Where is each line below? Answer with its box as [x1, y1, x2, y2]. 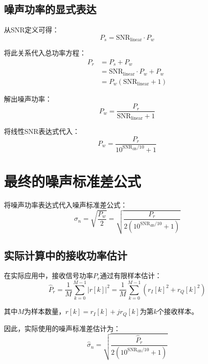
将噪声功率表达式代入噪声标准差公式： [4, 200, 127, 210]
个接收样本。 [157, 306, 198, 316]
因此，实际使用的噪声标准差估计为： [4, 323, 120, 333]
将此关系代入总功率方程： [4, 48, 86, 58]
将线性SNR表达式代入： [4, 126, 80, 136]
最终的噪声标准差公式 [4, 171, 141, 191]
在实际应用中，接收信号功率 [4, 270, 93, 281]
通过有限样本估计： [100, 270, 162, 281]
